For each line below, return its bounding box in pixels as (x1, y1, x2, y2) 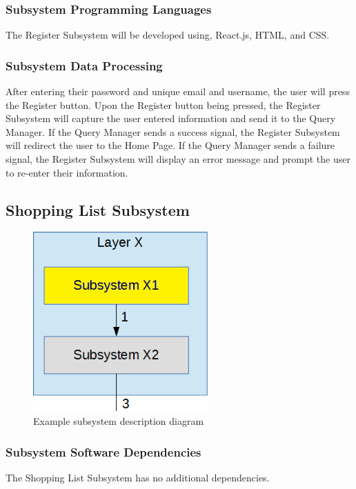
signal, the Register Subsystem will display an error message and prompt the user (6, 152, 350, 166)
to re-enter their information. (6, 165, 128, 179)
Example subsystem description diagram (33, 414, 204, 428)
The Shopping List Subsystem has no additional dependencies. (6, 470, 270, 484)
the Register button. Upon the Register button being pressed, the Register (6, 97, 321, 112)
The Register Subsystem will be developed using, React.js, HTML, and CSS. (6, 28, 330, 42)
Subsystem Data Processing (6, 57, 163, 74)
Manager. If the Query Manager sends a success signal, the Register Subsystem (6, 124, 340, 139)
